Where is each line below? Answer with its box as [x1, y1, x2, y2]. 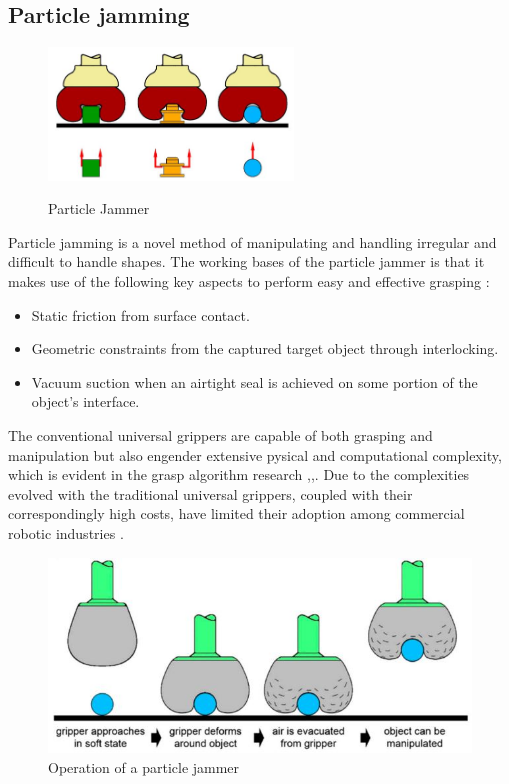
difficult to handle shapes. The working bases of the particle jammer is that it [8, 251, 485, 272]
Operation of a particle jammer [48, 756, 240, 777]
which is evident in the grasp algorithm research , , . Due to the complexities [8, 464, 470, 485]
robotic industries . [8, 523, 124, 543]
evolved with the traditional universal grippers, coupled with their [8, 483, 413, 504]
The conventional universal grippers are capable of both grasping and [8, 425, 433, 446]
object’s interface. [31, 391, 140, 412]
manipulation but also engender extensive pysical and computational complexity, [8, 444, 502, 465]
